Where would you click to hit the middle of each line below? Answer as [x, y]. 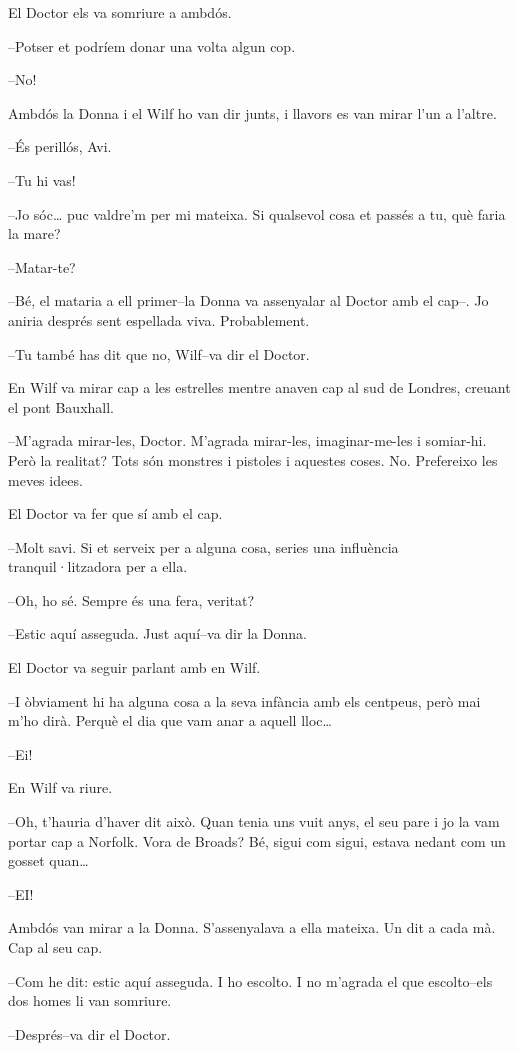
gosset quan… [48, 860]
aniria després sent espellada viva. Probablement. [159, 319]
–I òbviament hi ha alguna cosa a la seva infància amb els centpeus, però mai [244, 700]
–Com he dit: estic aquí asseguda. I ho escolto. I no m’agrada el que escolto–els [250, 980]
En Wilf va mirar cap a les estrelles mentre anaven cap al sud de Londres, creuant [259, 387]
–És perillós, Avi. [60, 146]
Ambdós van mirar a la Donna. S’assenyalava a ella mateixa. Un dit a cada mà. [252, 927]
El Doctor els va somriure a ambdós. [120, 12]
